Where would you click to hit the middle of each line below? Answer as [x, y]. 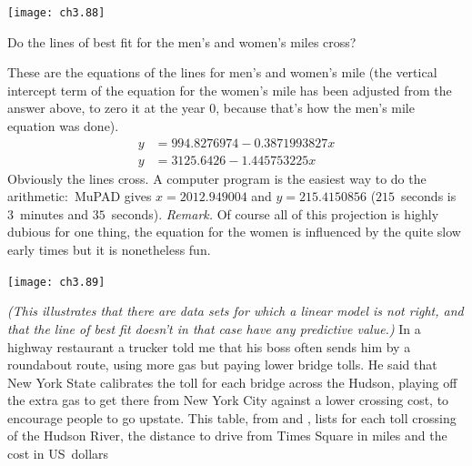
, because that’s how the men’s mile [315, 108]
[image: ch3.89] [56, 282]
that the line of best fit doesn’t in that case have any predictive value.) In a [214, 328]
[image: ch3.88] [56, 13]
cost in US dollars [58, 454]
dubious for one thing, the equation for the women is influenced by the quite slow [234, 232]
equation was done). [63, 126]
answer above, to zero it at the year [106, 108]
